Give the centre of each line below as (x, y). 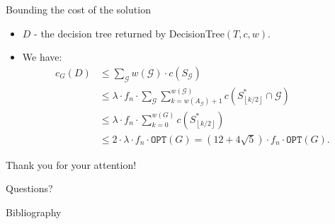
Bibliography (34, 212)
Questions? (29, 188)
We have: (42, 57)
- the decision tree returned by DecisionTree (129, 33)
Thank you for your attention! (71, 164)
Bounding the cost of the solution (78, 9)
